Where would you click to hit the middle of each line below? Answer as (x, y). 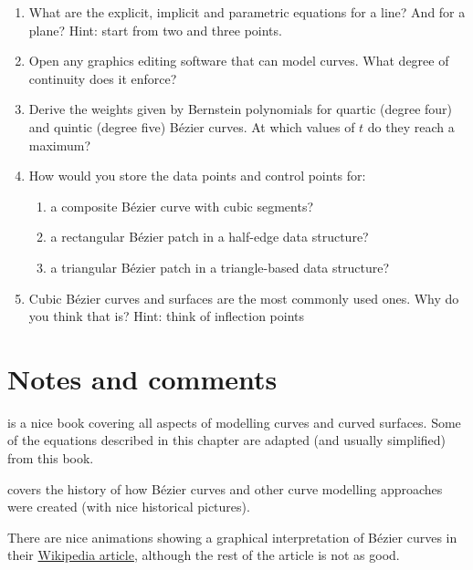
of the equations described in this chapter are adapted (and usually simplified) (227, 440)
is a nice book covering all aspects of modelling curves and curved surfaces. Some (234, 422)
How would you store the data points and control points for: (197, 176)
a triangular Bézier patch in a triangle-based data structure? (220, 267)
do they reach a (411, 126)
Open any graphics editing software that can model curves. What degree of (239, 61)
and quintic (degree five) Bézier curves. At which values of (192, 126)
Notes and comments (142, 378)
